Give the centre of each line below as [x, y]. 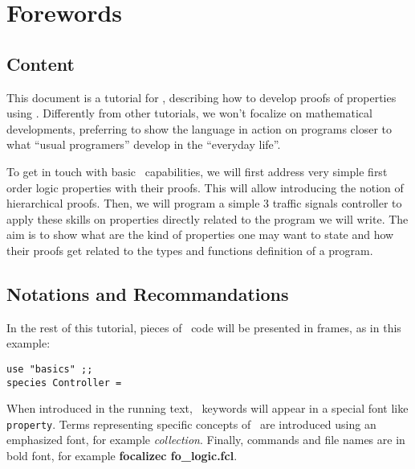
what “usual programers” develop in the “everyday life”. [144, 144]
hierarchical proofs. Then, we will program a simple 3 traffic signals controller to [204, 203]
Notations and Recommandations [148, 293]
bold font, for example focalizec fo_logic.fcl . [122, 456]
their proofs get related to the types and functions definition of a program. [190, 250]
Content [41, 63]
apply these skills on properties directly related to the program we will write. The [207, 218]
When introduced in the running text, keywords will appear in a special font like [207, 408]
